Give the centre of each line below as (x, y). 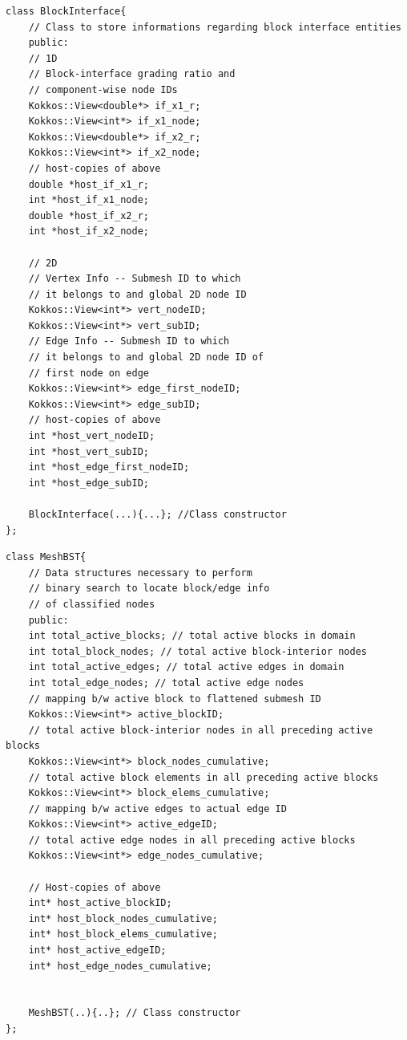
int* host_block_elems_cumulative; (123, 934)
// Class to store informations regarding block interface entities (215, 27)
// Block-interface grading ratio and (132, 74)
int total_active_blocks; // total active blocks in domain (192, 636)
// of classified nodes (92, 604)
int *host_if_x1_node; (89, 200)
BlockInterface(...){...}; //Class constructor (157, 514)
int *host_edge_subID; (89, 483)
